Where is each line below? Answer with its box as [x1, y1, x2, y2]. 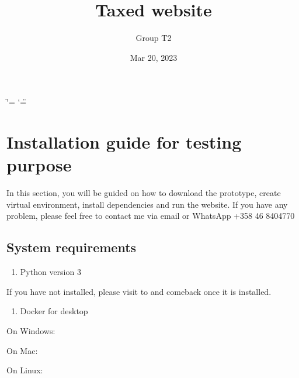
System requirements [6, 238, 137, 256]
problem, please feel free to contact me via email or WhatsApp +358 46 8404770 [6, 209, 295, 222]
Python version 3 [20, 266, 81, 278]
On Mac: [6, 344, 38, 356]
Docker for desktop [20, 305, 88, 317]
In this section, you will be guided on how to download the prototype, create [6, 187, 281, 199]
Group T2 [135, 32, 172, 44]
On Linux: [6, 364, 43, 376]
